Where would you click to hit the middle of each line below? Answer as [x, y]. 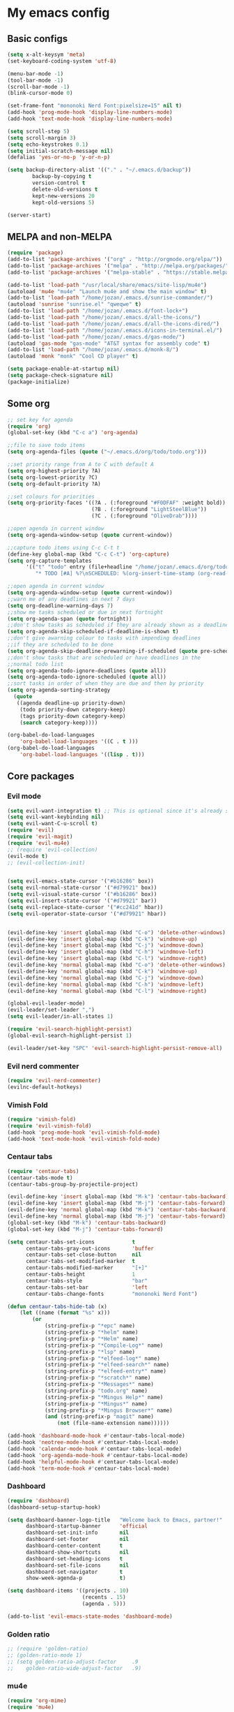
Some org [29, 404]
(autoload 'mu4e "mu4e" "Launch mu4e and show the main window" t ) [107, 291]
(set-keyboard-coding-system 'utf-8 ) [62, 61]
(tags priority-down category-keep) [73, 716]
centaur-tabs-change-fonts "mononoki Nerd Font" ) [111, 1294]
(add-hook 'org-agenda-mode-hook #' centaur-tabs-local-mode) [98, 1455]
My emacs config [58, 13]
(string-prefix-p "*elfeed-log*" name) [102, 1358]
